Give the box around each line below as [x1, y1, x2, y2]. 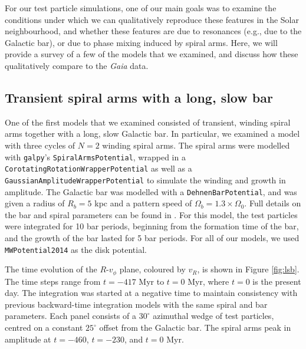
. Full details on [244, 197, 301, 209]
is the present [252, 275, 301, 287]
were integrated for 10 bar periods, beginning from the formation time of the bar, [5, 220, 299, 232]
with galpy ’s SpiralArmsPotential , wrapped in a [5, 150, 186, 163]
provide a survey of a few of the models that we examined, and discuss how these [5, 48, 298, 60]
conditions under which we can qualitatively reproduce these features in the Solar [5, 13, 299, 25]
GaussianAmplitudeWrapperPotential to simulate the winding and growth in [5, 173, 286, 186]
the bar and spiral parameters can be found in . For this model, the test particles [5, 208, 298, 220]
